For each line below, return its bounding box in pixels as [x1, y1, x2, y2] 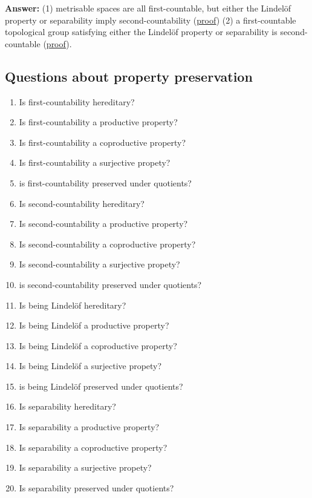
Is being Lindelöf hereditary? [19, 298, 126, 311]
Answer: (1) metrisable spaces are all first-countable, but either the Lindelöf [5, 2, 291, 14]
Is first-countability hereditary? [19, 95, 135, 108]
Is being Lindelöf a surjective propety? [19, 359, 162, 372]
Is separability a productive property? [19, 421, 160, 433]
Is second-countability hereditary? [19, 197, 145, 209]
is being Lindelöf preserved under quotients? [19, 379, 183, 392]
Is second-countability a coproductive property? [19, 237, 196, 250]
